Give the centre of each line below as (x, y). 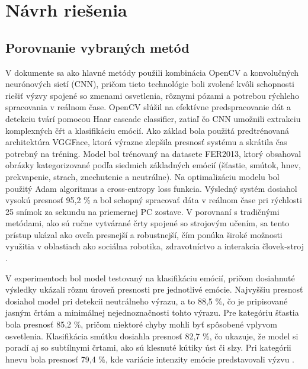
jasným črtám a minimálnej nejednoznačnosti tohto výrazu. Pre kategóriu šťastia (152, 312)
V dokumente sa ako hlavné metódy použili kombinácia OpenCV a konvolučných (152, 72)
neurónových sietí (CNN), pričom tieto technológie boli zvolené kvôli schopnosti (150, 84)
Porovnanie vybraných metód (97, 47)
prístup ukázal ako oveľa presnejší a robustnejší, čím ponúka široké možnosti (144, 234)
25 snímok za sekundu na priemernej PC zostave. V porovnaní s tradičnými (142, 211)
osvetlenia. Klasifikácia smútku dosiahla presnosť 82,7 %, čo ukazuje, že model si (152, 336)
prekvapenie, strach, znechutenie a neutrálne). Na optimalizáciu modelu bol (142, 176)
